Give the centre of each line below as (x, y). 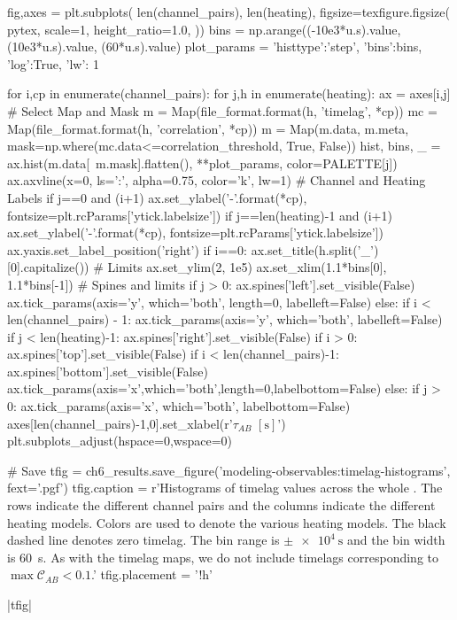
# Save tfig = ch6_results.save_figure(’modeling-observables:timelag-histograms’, (229, 470)
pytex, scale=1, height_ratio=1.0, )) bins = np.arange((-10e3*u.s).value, (204, 29)
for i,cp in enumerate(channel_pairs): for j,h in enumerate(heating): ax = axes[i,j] (229, 93)
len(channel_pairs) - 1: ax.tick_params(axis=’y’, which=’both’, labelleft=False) (225, 319)
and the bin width (396, 540)
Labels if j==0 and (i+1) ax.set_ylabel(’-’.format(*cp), (157, 197)
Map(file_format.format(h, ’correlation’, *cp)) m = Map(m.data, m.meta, (208, 128)
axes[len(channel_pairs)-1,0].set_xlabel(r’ (120, 423)
